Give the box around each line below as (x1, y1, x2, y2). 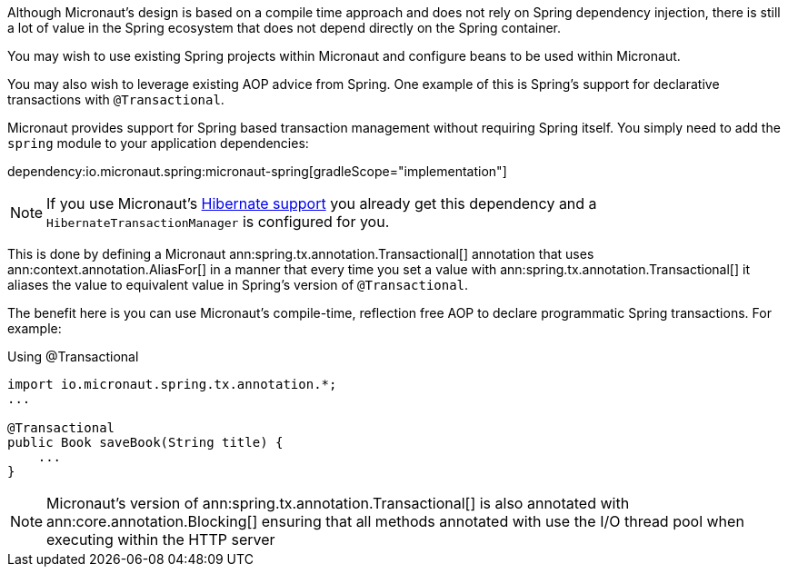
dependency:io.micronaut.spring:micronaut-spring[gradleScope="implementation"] (7, 163, 507, 179)
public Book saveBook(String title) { (7, 435, 284, 450)
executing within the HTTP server (46, 530, 275, 549)
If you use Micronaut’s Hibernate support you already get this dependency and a (46, 194, 597, 213)
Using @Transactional (7, 349, 139, 364)
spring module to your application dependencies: (7, 135, 309, 151)
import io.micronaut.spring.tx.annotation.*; (7, 377, 337, 391)
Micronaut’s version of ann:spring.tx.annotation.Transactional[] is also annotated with (46, 494, 630, 512)
